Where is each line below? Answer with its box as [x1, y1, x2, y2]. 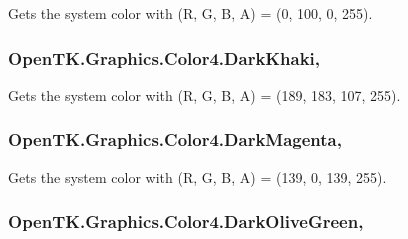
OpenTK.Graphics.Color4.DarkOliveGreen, [8, 209, 364, 234]
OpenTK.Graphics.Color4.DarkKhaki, [8, 45, 321, 70]
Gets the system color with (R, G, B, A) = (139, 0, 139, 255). [8, 166, 387, 187]
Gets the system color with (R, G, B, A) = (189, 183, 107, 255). [8, 84, 401, 105]
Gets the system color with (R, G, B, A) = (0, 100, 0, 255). [8, 3, 373, 23]
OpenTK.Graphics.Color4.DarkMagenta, [8, 127, 342, 152]
